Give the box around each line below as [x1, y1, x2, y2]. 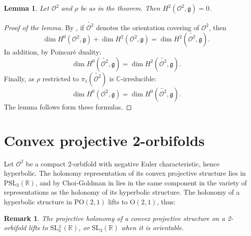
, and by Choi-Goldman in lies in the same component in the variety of [35, 177, 247, 187]
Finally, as [4, 73, 34, 83]
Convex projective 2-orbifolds [4, 130, 205, 150]
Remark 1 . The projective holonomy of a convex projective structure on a [4, 213, 225, 223]
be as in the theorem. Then [80, 3, 160, 13]
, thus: [157, 197, 176, 206]
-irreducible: [120, 73, 156, 83]
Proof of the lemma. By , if [4, 22, 84, 32]
